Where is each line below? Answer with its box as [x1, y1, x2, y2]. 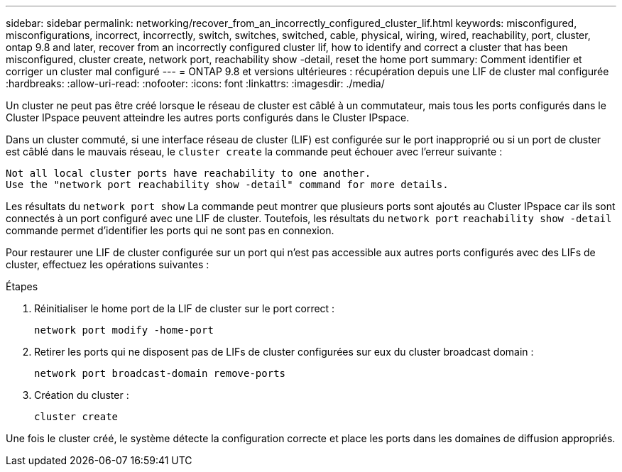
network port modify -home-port [34, 324, 214, 336]
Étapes [6, 280, 38, 292]
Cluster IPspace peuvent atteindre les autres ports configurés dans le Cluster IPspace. [6, 111, 410, 124]
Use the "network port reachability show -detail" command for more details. [6, 179, 449, 190]
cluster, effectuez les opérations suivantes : [6, 258, 209, 270]
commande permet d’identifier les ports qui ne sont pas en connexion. [6, 224, 334, 236]
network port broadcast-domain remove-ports [34, 368, 286, 379]
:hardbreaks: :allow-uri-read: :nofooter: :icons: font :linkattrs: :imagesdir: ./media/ [6, 77, 385, 89]
